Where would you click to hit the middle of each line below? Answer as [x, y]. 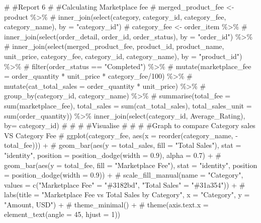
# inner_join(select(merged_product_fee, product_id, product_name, [114, 46]
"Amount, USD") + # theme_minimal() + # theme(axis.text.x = [106, 204]
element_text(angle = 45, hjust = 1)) [62, 214]
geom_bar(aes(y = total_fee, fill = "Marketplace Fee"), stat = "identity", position [131, 165]
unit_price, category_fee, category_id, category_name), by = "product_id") [123, 56]
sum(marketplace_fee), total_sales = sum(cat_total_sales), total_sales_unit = [128, 105]
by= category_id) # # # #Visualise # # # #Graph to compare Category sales [130, 125]
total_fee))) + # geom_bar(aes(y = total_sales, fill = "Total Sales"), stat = [123, 145]
